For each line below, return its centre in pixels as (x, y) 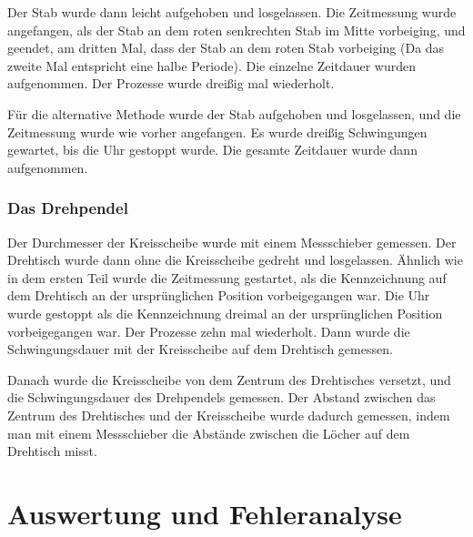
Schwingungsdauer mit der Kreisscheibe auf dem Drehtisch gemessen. (200, 349)
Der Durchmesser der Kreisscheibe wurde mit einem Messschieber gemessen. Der (232, 242)
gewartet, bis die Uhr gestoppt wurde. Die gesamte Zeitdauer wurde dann (212, 150)
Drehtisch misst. (52, 451)
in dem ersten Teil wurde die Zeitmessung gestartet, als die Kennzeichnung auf (227, 277)
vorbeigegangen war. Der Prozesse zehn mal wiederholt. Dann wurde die (209, 331)
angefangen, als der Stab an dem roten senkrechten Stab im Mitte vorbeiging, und (236, 30)
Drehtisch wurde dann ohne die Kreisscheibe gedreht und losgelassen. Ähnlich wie (235, 260)
